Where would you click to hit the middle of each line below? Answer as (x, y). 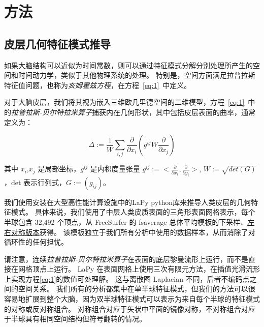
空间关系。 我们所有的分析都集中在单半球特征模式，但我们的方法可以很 (137, 289)
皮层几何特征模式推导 (57, 43)
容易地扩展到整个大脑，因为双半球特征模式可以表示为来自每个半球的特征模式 (132, 299)
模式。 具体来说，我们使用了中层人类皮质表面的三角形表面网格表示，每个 (133, 212)
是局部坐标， (59, 169)
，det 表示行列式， (35, 182)
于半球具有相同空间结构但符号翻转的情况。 (75, 319)
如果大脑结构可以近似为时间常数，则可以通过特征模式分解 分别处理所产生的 (128, 65)
